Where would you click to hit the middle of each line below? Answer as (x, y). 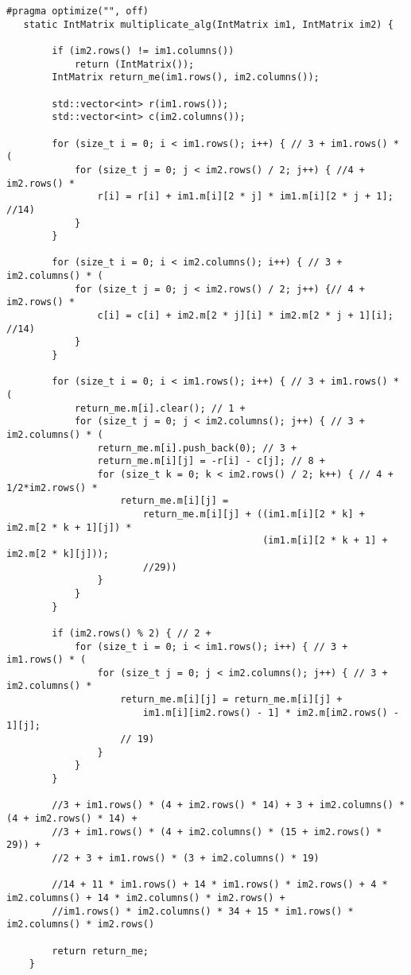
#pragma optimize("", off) (78, 11)
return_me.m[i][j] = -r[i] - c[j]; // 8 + (211, 461)
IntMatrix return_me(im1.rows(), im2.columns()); (186, 77)
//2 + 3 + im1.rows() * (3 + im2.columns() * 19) (186, 858)
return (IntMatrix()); (134, 64)
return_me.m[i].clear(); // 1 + (160, 408)
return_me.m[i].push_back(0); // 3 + (197, 448)
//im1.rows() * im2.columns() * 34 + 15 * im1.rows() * (203, 911)
